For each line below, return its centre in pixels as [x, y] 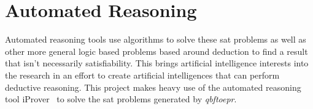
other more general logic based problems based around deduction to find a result [156, 51]
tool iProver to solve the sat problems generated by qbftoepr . [121, 99]
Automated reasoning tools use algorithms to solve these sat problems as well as [156, 39]
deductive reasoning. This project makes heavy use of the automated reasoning [153, 87]
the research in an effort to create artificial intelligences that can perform [142, 75]
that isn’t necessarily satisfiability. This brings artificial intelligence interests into [157, 63]
